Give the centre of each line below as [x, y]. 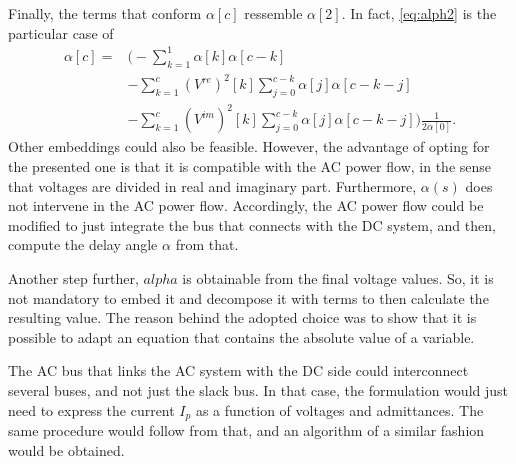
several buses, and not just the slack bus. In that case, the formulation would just [258, 389]
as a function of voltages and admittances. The [339, 409]
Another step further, [73, 277]
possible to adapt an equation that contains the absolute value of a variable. [241, 336]
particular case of [61, 32]
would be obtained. [66, 449]
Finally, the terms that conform [105, 13]
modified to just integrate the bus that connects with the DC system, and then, [252, 224]
